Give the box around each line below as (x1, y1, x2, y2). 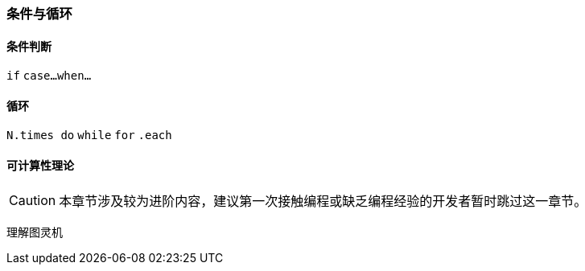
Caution (9, 191, 56, 208)
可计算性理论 (6, 158, 74, 173)
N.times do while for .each (6, 129, 172, 142)
